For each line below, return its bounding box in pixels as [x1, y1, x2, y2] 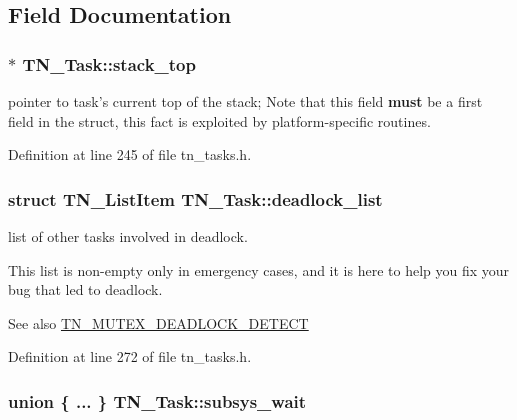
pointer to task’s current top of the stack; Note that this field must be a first [8, 91, 483, 111]
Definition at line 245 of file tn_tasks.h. [8, 144, 252, 165]
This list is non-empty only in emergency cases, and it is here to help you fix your [8, 259, 510, 280]
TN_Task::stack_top [22, 51, 196, 76]
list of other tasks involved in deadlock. [8, 226, 248, 246]
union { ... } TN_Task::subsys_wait [8, 388, 307, 413]
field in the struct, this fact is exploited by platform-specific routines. [8, 110, 431, 131]
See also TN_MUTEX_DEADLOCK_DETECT [8, 312, 309, 333]
